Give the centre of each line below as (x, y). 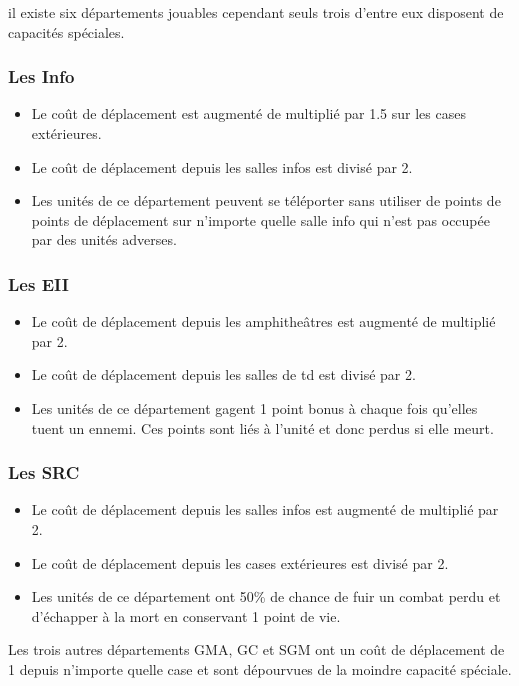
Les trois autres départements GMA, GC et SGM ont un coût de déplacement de (256, 649)
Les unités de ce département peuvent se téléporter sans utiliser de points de (266, 200)
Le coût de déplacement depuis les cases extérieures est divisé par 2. (240, 562)
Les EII (38, 283)
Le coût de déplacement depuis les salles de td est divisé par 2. (223, 374)
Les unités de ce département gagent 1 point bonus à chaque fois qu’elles (254, 407)
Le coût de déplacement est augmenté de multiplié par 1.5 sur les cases (248, 113)
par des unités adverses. (104, 239)
